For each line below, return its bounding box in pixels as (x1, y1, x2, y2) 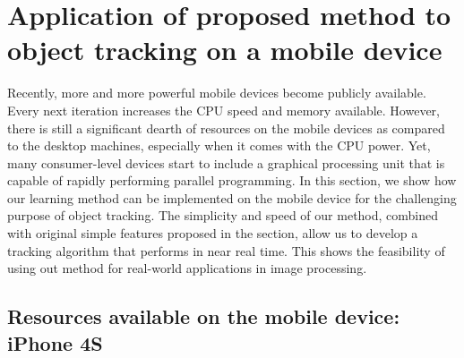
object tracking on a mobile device (7, 31, 443, 68)
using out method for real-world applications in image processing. (7, 259, 367, 277)
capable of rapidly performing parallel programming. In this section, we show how (7, 171, 457, 190)
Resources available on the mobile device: (7, 303, 400, 330)
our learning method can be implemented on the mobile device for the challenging (7, 188, 457, 207)
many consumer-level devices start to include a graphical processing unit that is (7, 153, 445, 172)
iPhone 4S (7, 328, 103, 356)
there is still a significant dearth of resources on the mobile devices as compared (7, 118, 445, 137)
